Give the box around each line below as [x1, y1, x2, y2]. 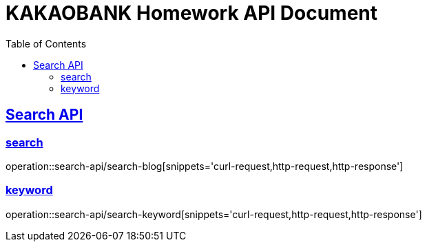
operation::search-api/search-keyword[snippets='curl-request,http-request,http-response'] [6, 208, 422, 220]
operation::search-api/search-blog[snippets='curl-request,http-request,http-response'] [6, 160, 404, 172]
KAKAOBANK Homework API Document [6, 1, 378, 25]
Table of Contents [6, 37, 87, 50]
